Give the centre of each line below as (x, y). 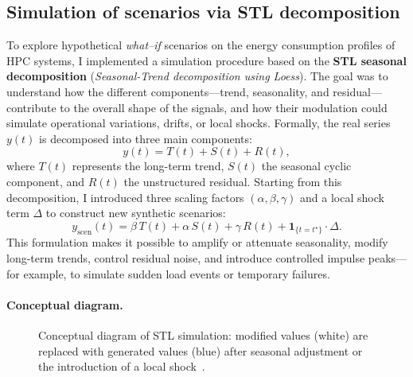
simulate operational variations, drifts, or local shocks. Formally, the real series (199, 123)
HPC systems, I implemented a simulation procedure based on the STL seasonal (206, 60)
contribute (31, 107)
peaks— (388, 258)
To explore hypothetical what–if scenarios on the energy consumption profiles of (201, 45)
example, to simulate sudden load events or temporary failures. (177, 273)
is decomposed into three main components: (146, 138)
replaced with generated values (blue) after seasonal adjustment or (201, 350)
